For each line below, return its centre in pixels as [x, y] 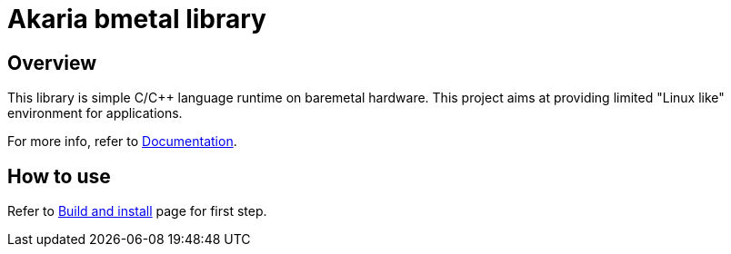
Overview [52, 63]
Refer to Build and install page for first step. [137, 211]
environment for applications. [95, 113]
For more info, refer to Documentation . [122, 142]
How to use [59, 176]
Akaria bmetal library [137, 19]
